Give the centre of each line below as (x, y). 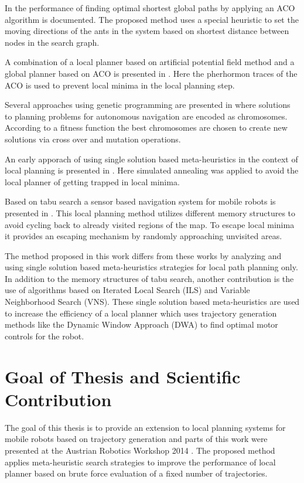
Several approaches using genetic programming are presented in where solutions (148, 105)
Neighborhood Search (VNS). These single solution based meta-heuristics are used (152, 302)
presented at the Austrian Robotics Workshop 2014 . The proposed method (140, 450)
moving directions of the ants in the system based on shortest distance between (147, 31)
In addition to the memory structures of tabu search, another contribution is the (149, 278)
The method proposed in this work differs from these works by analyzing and (143, 255)
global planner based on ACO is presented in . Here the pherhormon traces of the (151, 73)
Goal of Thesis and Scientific (123, 376)
